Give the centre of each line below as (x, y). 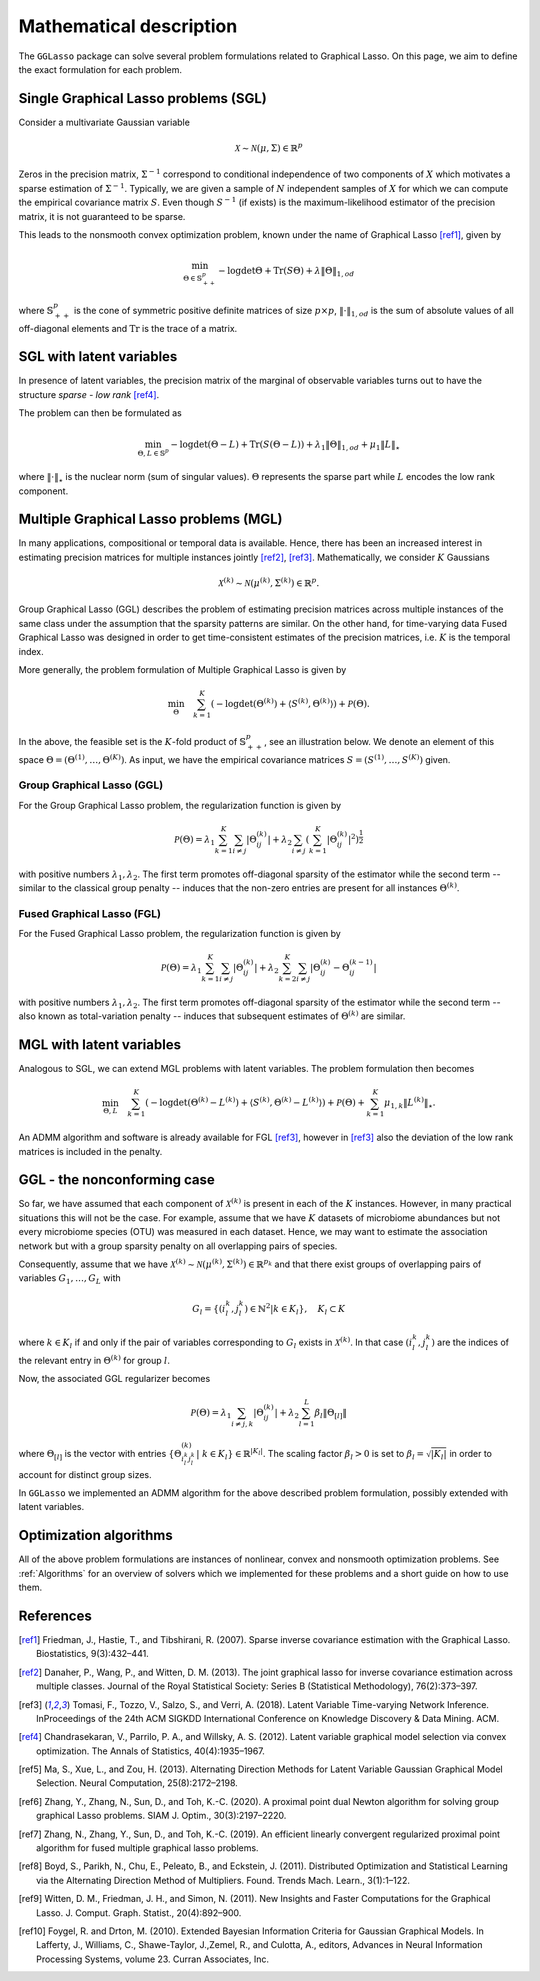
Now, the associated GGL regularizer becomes (114, 1378)
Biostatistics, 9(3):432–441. (92, 1654)
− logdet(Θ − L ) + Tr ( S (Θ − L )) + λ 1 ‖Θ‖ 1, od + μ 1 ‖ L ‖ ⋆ (285, 446)
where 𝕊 (36, 310)
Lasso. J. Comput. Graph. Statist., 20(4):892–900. (139, 1912)
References (55, 1615)
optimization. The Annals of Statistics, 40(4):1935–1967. (150, 1751)
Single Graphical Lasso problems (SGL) (142, 98)
